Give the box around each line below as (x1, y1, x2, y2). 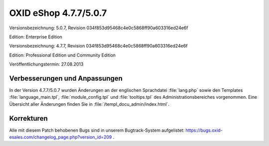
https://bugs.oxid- (185, 127, 223, 133)
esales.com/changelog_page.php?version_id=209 (9, 134, 112, 140)
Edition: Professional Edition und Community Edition (9, 52, 116, 58)
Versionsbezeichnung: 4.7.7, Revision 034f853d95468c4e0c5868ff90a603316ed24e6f (9, 43, 188, 49)
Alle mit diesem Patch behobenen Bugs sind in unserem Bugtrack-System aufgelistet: (9, 127, 185, 133)
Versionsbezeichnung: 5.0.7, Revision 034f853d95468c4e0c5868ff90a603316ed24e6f (9, 25, 188, 31)
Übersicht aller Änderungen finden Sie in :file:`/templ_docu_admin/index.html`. (9, 101, 169, 107)
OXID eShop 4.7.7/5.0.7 (9, 7, 107, 18)
